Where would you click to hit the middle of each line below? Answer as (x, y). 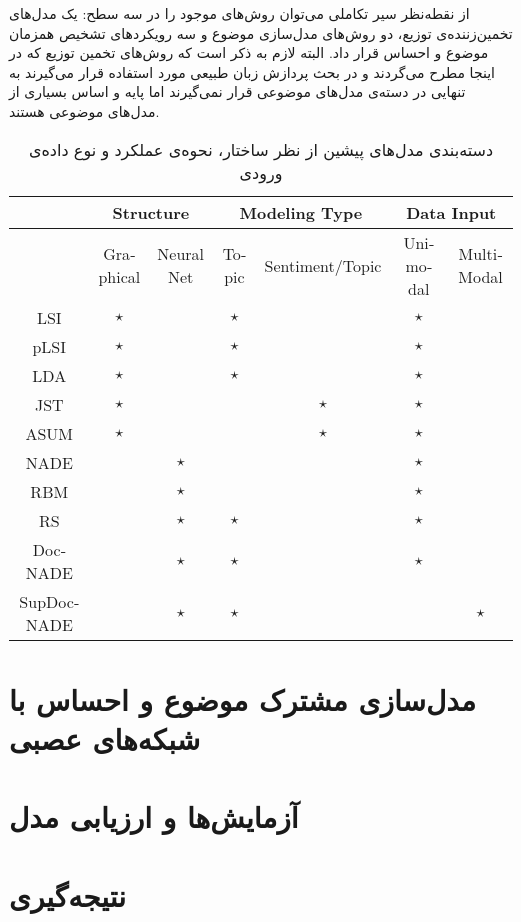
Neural (181, 254)
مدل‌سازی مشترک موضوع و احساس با (243, 698)
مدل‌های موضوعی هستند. (84, 110)
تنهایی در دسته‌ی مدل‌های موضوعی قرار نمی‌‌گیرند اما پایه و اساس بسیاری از (237, 91)
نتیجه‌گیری (67, 894)
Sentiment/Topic (323, 265)
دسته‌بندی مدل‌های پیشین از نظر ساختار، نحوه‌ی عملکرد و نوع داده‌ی (261, 149)
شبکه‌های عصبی (105, 737)
